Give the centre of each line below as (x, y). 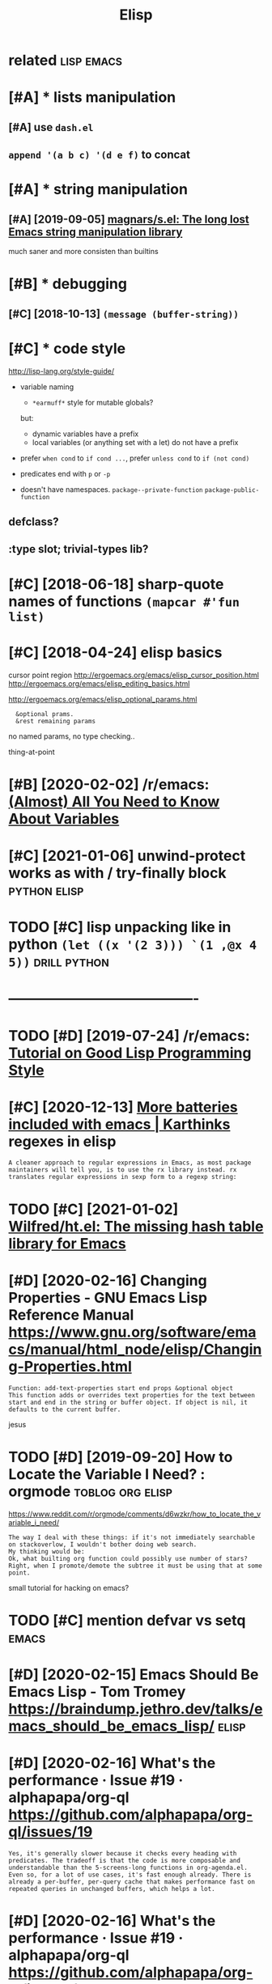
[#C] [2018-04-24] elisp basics (115, 652)
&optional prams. (45, 714)
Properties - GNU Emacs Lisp (108, 1297)
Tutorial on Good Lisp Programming (130, 1053)
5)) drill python (59, 962)
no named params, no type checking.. (72, 736)
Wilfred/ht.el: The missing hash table (136, 1226)
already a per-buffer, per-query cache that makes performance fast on (132, 1882)
